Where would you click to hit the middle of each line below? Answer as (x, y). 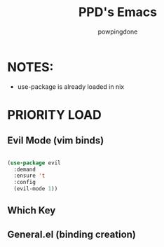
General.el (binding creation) (72, 234)
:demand (25, 169)
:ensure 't (29, 176)
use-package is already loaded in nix (71, 86)
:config (25, 183)
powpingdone (118, 31)
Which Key (32, 211)
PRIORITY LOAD (54, 114)
